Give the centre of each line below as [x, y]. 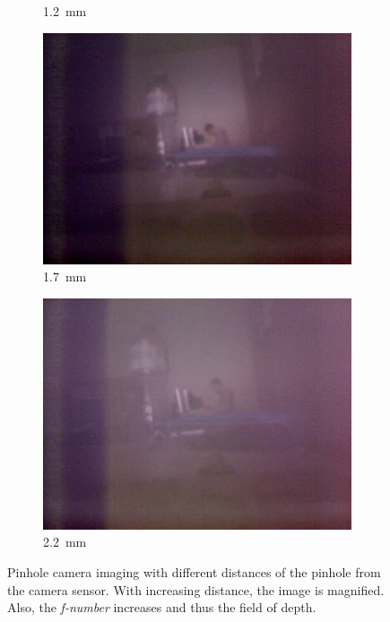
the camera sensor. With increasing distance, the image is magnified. [196, 589]
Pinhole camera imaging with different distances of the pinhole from [194, 571]
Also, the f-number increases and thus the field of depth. [162, 607]
